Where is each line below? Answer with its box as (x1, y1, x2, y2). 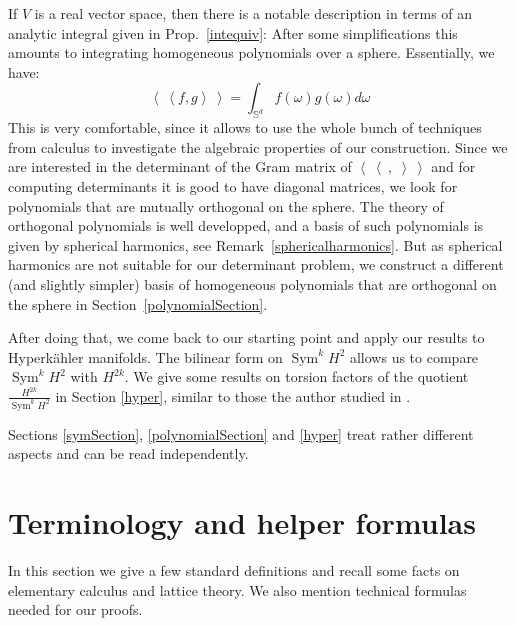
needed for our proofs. (8, 599, 143, 620)
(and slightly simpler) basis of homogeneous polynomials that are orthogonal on (8, 273, 497, 294)
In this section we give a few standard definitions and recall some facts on (8, 560, 460, 581)
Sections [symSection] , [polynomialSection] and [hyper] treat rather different (8, 423, 474, 444)
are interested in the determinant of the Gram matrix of (8, 156, 352, 177)
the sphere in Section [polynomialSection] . (8, 293, 268, 314)
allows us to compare (349, 346, 479, 367)
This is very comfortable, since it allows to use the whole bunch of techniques (8, 117, 482, 138)
